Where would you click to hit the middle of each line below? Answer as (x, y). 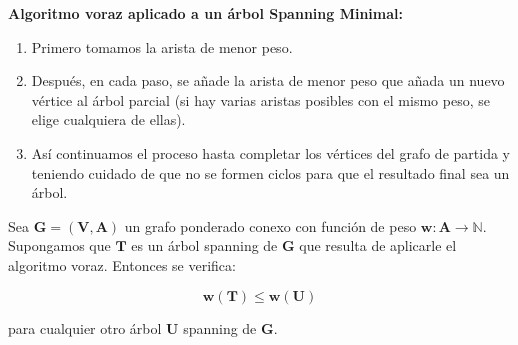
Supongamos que (59, 245)
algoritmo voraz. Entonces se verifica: (122, 264)
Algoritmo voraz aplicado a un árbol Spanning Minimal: (205, 13)
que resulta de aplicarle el (378, 245)
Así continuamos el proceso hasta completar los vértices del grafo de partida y (270, 152)
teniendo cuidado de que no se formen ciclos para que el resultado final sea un (270, 172)
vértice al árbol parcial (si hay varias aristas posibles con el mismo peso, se (260, 99)
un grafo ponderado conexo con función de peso (270, 225)
